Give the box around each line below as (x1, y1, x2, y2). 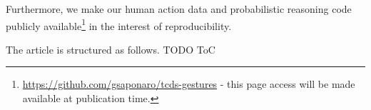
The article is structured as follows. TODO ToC (6, 41, 215, 56)
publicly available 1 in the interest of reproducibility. (6, 16, 232, 33)
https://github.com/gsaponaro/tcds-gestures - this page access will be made (22, 76, 355, 91)
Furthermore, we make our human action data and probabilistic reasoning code (6, 1, 352, 16)
